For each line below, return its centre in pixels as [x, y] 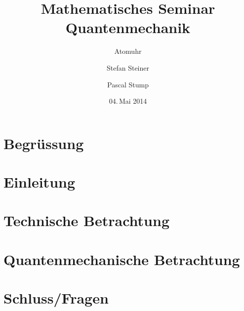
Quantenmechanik [128, 27]
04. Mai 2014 [128, 101]
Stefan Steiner [128, 67]
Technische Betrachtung [87, 220]
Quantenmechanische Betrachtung [122, 259]
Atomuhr [128, 51]
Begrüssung [44, 143]
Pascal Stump [128, 84]
